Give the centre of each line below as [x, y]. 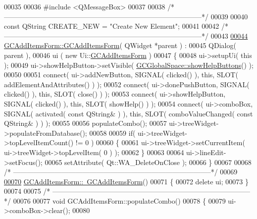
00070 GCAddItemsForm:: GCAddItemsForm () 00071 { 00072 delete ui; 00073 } [126, 181]
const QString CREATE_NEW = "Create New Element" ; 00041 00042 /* [116, 26]
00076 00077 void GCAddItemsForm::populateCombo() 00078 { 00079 [119, 200]
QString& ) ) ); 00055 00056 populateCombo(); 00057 [85, 123]
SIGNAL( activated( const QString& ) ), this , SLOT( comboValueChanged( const [128, 113]
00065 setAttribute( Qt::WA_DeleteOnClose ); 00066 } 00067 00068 [148, 162]
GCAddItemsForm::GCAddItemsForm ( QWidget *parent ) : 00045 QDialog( [120, 45]
